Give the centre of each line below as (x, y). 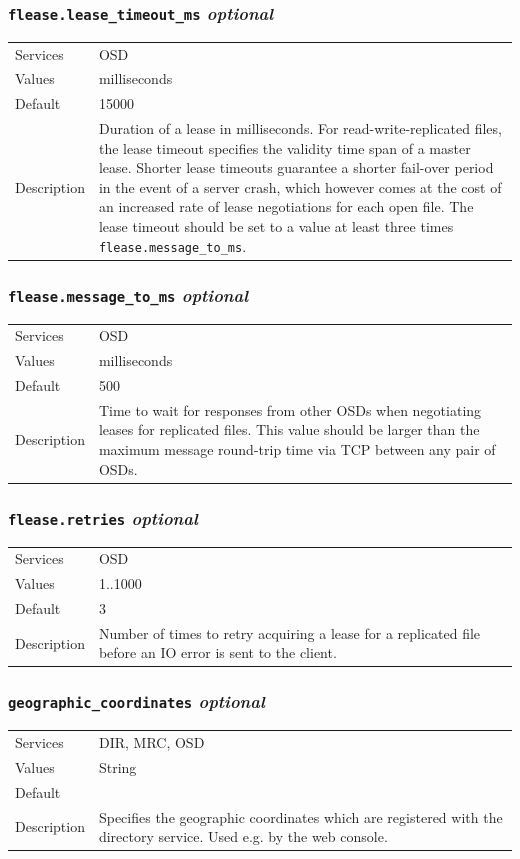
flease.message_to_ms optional (128, 294)
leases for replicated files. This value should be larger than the (289, 429)
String (117, 766)
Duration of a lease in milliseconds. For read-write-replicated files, (300, 128)
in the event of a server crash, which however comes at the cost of (300, 186)
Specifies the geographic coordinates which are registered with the (300, 816)
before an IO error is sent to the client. (217, 652)
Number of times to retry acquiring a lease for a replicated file (289, 632)
